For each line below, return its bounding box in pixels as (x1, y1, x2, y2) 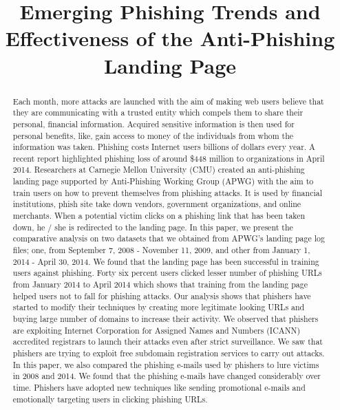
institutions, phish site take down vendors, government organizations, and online (12, 198, 301, 210)
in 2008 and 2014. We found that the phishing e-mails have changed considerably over (12, 370, 321, 382)
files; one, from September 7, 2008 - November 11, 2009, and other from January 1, (12, 244, 310, 256)
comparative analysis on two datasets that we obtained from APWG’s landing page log (12, 233, 325, 244)
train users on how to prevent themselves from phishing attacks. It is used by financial (12, 186, 322, 198)
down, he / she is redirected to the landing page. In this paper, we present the (12, 221, 293, 233)
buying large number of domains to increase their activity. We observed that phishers (12, 313, 319, 325)
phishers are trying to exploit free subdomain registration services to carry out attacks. (12, 347, 325, 358)
